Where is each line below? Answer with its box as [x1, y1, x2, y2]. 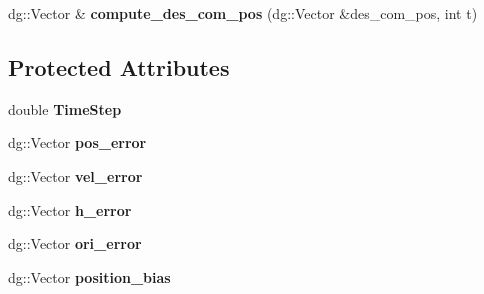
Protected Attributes [8, 51, 230, 82]
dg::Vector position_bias [8, 266, 171, 287]
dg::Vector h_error [8, 199, 132, 220]
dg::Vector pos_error [8, 132, 147, 153]
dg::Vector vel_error [8, 165, 143, 186]
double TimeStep [8, 98, 122, 119]
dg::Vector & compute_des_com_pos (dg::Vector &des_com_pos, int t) [8, 3, 478, 23]
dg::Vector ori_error [8, 233, 142, 254]
